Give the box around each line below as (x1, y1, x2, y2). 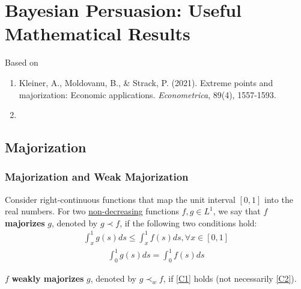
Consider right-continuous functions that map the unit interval (5, 193, 236, 205)
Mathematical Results (5, 21, 190, 46)
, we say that (213, 205, 261, 217)
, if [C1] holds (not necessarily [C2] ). (163, 272, 297, 285)
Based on (5, 56, 38, 69)
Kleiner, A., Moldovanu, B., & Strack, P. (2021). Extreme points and (19, 76, 273, 89)
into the (264, 193, 293, 205)
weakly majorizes (11, 272, 84, 285)
